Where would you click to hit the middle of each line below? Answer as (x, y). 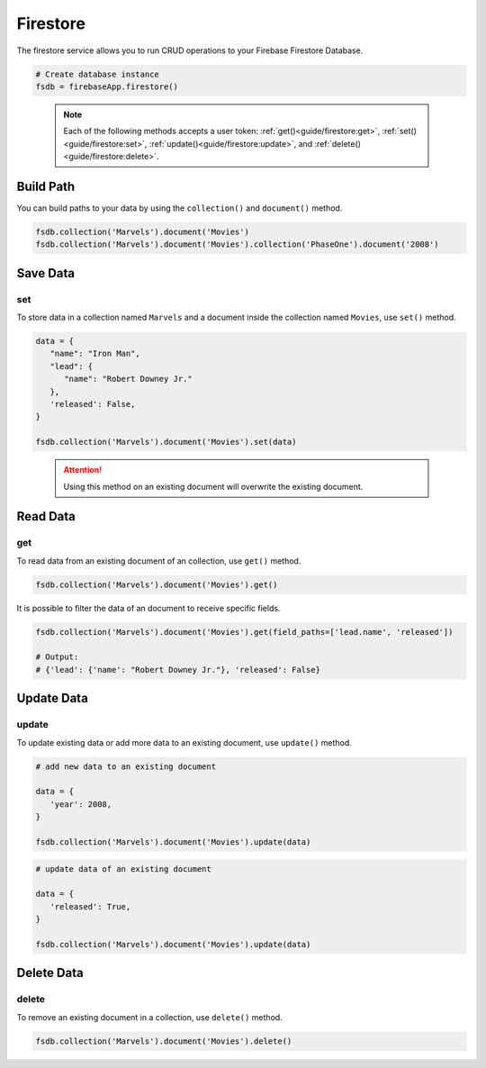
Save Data (46, 273)
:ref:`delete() (338, 143)
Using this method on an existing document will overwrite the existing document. (213, 486)
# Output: (57, 657)
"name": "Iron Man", (95, 354)
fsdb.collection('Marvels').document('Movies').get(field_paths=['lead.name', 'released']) (244, 632)
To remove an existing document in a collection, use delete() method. (149, 1017)
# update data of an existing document (123, 869)
